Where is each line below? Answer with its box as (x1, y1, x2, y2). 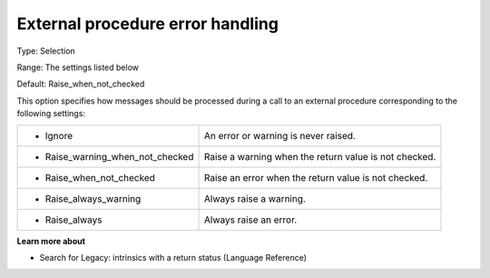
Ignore (44, 129, 73, 142)
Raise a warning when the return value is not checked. (203, 150, 436, 163)
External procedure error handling (16, 14, 279, 34)
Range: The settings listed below (16, 62, 140, 73)
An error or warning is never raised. (203, 129, 356, 142)
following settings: (16, 108, 86, 119)
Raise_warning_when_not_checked (44, 150, 194, 163)
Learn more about (16, 235, 86, 246)
